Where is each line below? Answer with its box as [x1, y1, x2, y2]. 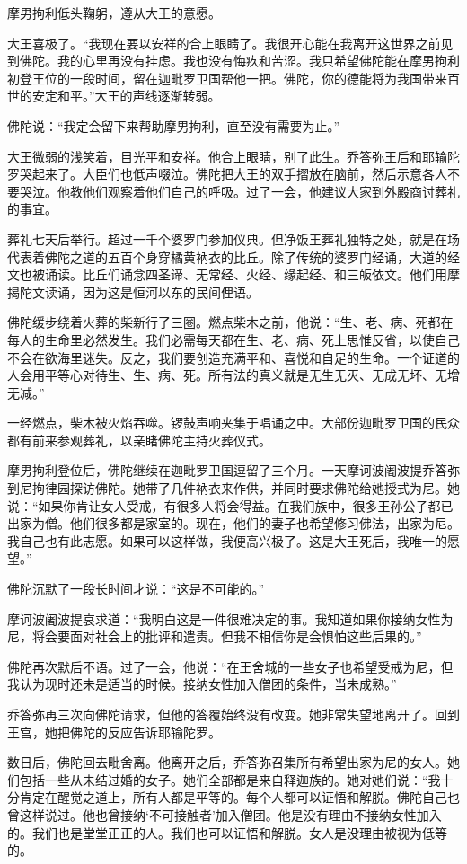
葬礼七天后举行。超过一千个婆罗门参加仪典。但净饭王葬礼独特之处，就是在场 [7, 229, 460, 248]
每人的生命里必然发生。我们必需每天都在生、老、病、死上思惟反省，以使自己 [7, 330, 460, 348]
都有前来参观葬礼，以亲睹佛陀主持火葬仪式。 [7, 430, 271, 449]
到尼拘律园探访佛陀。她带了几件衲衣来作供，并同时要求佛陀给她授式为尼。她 [7, 479, 460, 498]
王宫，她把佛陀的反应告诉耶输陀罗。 [7, 722, 221, 741]
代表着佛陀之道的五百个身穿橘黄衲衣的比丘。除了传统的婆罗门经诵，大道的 [7, 247, 447, 266]
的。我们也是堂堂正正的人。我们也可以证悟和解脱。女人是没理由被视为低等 [7, 823, 447, 842]
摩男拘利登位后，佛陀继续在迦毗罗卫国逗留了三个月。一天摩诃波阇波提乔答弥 [7, 461, 460, 480]
